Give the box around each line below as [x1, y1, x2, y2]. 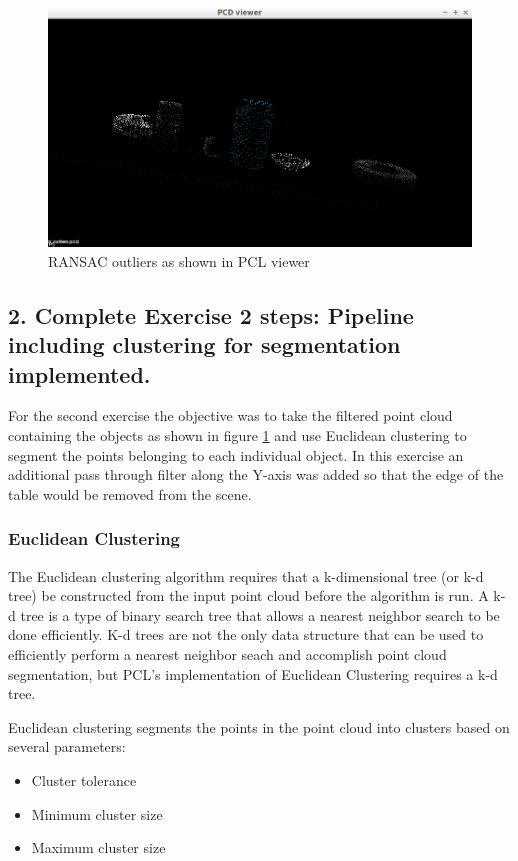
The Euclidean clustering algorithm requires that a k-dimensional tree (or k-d [8, 565, 484, 586]
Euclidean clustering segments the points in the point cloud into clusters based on [8, 716, 510, 737]
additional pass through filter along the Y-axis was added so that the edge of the [8, 464, 504, 485]
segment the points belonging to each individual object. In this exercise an [8, 444, 464, 465]
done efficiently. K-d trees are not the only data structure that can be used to [8, 624, 484, 645]
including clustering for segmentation [8, 329, 401, 360]
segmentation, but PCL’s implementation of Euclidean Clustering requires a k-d [8, 663, 498, 684]
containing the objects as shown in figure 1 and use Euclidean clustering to [8, 425, 467, 446]
